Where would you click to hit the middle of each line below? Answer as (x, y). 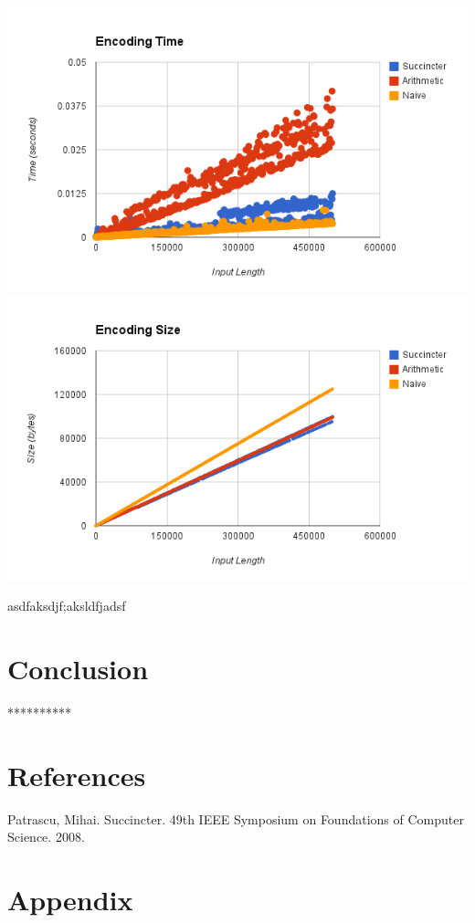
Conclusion (78, 669)
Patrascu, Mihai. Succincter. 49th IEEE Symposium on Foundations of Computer (236, 818)
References (77, 775)
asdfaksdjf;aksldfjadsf (67, 606)
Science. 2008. (46, 837)
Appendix (70, 900)
